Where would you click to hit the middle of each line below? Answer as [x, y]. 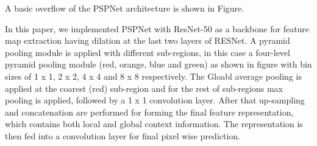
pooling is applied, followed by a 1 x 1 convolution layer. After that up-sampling [155, 100]
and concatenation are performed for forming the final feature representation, [149, 112]
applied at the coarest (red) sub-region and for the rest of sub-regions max [144, 88]
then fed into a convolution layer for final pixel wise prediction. [123, 135]
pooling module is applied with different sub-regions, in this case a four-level [148, 52]
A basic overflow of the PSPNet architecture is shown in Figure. [125, 8]
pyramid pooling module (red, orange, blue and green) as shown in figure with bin [158, 64]
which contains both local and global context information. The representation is [154, 124]
